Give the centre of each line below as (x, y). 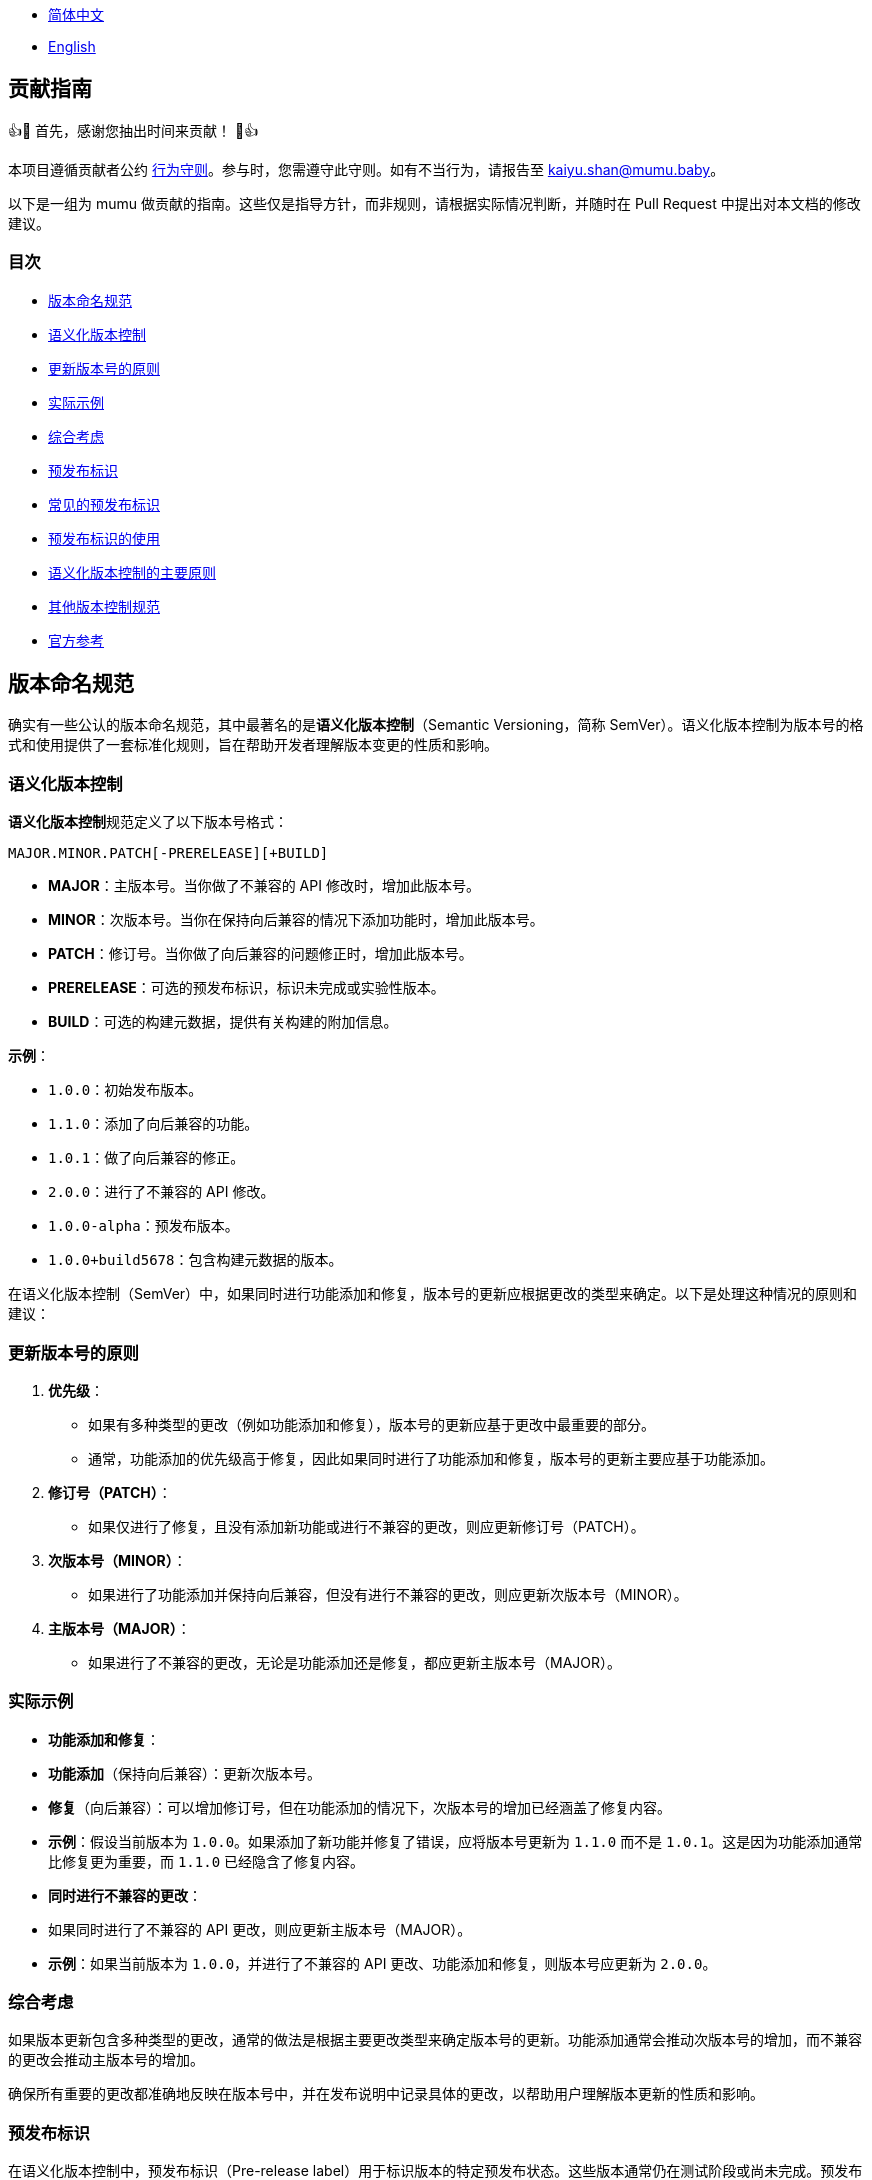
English (72, 46)
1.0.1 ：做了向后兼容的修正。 (146, 1158)
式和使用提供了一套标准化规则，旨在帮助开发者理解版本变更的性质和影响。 (253, 745)
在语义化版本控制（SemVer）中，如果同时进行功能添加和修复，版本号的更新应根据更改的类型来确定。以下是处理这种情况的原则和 (433, 1294)
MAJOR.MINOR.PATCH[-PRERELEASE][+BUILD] (168, 853)
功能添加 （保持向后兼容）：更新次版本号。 (184, 1773)
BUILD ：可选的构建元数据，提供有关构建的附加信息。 (223, 1022)
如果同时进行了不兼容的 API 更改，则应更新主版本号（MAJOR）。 (260, 1929)
